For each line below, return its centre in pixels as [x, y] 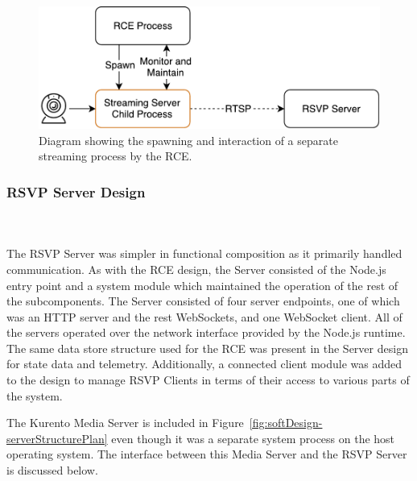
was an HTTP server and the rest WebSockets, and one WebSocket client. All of [204, 316]
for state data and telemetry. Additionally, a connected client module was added [204, 364]
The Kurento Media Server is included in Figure [125, 423]
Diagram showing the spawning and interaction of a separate [188, 140]
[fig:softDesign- [286, 423]
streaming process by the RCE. [116, 156]
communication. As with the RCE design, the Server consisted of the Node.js [196, 269]
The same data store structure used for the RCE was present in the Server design [207, 348]
